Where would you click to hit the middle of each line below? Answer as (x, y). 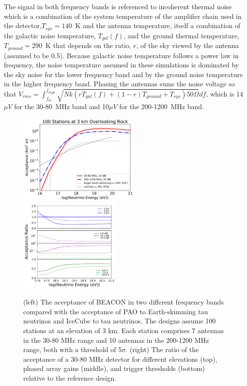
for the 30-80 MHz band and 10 (62, 106)
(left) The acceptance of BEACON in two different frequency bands (123, 302)
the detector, (23, 25)
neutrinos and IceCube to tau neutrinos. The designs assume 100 (120, 321)
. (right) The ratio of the (162, 349)
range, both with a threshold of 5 (73, 349)
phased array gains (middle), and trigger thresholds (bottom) (114, 368)
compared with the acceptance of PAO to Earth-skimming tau (116, 311)
